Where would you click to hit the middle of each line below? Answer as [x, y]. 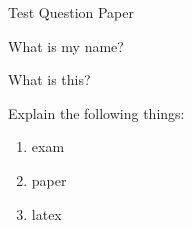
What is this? [49, 79]
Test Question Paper [71, 12]
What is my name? [66, 45]
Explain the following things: [96, 112]
